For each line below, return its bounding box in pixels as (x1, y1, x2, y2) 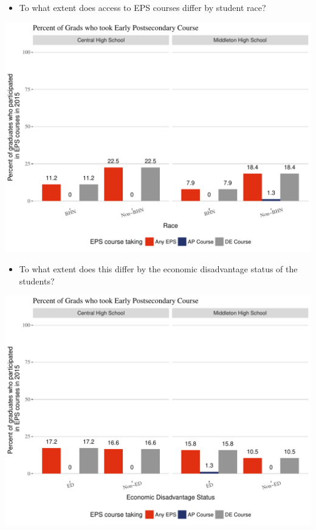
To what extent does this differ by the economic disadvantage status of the (19, 263, 298, 275)
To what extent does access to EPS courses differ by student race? (19, 1, 266, 13)
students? (19, 274, 55, 287)
